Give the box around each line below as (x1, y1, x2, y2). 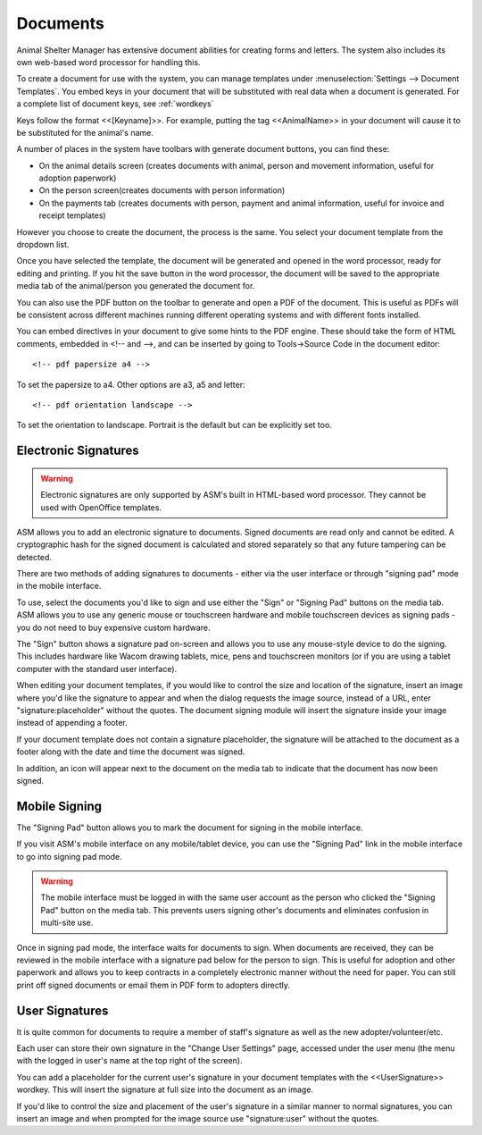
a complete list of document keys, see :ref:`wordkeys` (16, 98, 214, 109)
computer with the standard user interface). (16, 663, 178, 674)
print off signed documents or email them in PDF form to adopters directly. (16, 979, 290, 990)
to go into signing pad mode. (16, 851, 122, 862)
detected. (16, 551, 53, 562)
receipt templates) (38, 210, 106, 221)
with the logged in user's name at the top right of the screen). (16, 1055, 243, 1066)
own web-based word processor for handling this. (16, 56, 201, 67)
